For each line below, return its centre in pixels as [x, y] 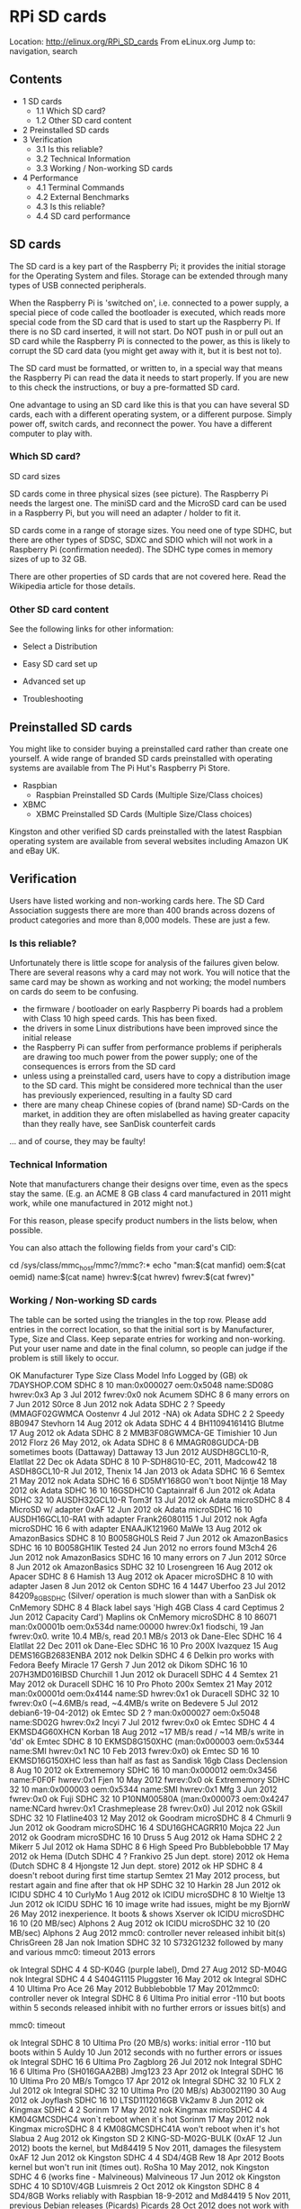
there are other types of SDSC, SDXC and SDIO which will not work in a [141, 540]
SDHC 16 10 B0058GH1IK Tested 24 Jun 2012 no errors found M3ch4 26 [143, 1548]
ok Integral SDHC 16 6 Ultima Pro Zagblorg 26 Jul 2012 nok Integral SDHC [146, 2062]
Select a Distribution [60, 647]
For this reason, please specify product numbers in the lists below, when [144, 1221]
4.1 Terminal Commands [80, 187]
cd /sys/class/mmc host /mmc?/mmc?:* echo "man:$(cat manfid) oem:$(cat [147, 1266]
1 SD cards [42, 101]
